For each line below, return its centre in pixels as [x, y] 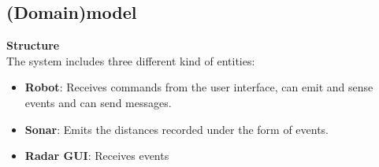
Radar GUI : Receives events [97, 156]
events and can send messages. [98, 102]
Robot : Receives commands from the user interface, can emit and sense [199, 87]
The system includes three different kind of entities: [131, 60]
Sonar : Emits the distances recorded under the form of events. [177, 129]
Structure [33, 45]
